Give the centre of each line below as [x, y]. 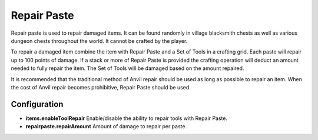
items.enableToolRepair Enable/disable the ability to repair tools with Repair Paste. [127, 118]
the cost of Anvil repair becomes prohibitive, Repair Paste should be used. [101, 87]
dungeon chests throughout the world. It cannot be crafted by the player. [99, 41]
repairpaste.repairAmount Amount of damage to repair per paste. [106, 126]
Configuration [37, 104]
